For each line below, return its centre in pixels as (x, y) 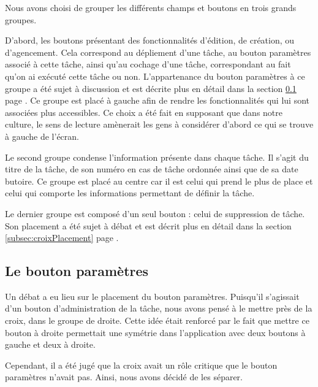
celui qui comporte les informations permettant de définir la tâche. (130, 193)
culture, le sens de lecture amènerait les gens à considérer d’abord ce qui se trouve (159, 124)
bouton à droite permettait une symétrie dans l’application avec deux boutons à (155, 332)
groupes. (21, 19)
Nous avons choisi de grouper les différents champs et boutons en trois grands (151, 7)
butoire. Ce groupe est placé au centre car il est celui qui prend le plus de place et (159, 181)
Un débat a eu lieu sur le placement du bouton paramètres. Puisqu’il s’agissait (152, 296)
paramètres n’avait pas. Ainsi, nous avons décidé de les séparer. (124, 377)
